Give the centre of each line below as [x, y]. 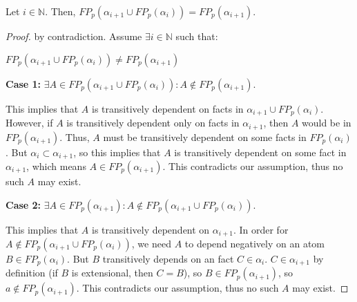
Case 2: [23, 204]
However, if [29, 123]
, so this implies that [117, 152]
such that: [197, 36]
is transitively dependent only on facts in [153, 123]
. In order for [261, 229]
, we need [151, 243]
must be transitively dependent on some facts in [205, 136]
